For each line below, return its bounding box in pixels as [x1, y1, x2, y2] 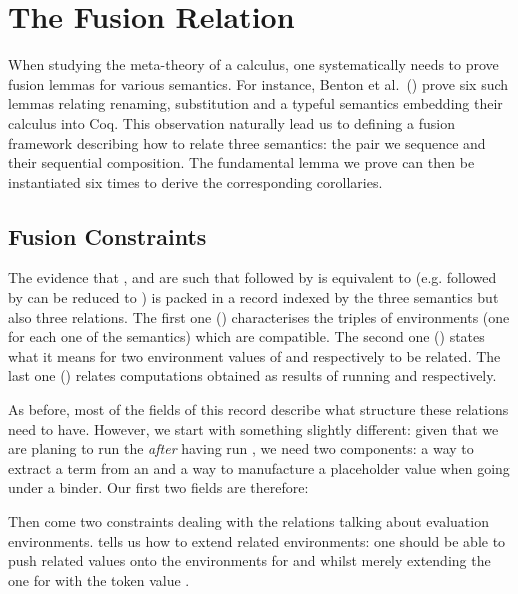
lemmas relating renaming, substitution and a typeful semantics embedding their [8, 93, 503, 114]
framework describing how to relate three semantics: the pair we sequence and [8, 132, 486, 153]
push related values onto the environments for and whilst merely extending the [8, 550, 491, 571]
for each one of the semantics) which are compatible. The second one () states [8, 326, 485, 347]
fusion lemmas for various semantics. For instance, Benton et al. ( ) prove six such [8, 73, 509, 94]
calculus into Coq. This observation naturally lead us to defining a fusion [8, 112, 455, 133]
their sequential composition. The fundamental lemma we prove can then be [8, 152, 475, 173]
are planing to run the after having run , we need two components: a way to [8, 438, 474, 459]
